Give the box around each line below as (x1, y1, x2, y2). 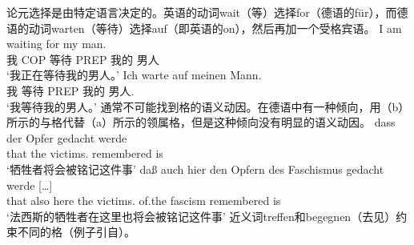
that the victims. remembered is (6, 145, 163, 162)
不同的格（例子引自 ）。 (17, 223, 135, 240)
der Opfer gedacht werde (6, 129, 127, 146)
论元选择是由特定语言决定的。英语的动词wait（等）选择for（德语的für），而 (6, 4, 397, 20)
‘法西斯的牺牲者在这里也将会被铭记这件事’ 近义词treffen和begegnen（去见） (6, 207, 396, 224)
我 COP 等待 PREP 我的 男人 (6, 50, 159, 67)
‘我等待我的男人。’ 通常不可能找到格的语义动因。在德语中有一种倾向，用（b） (6, 98, 410, 114)
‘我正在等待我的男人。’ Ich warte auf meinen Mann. (6, 66, 262, 83)
